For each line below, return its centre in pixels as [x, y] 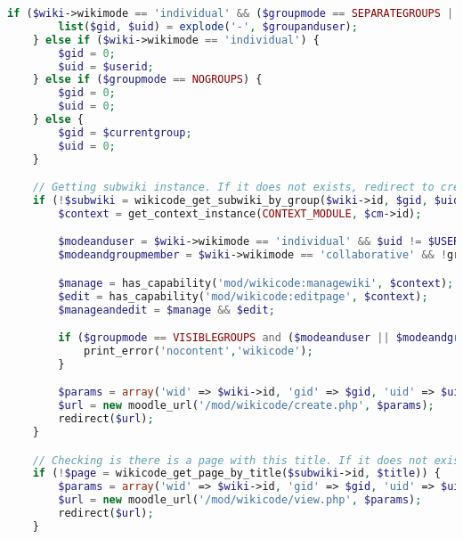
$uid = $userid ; [106, 66]
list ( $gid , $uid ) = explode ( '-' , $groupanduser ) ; [208, 26]
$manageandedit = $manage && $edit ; [167, 310]
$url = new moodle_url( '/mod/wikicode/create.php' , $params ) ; [246, 406]
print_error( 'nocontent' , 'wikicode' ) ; [198, 351]
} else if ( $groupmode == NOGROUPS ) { [147, 80]
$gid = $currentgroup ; [125, 132]
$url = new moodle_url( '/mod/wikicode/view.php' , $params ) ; [240, 500]
